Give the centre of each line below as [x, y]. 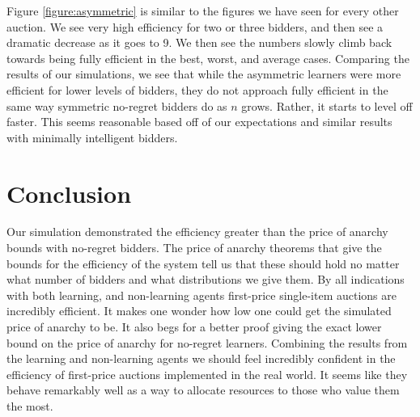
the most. [30, 406]
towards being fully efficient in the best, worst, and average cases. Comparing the [208, 58]
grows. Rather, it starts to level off [327, 105]
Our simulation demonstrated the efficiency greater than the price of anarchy [197, 232]
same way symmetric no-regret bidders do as [117, 105]
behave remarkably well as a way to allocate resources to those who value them [203, 390]
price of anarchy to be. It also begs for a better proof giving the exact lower [194, 327]
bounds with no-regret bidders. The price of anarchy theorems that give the [194, 248]
